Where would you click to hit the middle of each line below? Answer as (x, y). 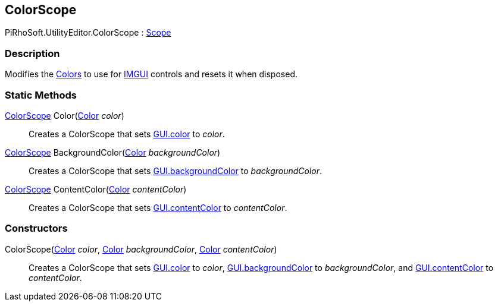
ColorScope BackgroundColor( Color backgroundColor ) (113, 152)
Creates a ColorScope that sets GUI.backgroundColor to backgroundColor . (176, 171)
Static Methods (41, 95)
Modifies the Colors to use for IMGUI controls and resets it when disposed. (151, 74)
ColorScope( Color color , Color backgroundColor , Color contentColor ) (141, 249)
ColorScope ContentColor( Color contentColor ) (96, 189)
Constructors (36, 228)
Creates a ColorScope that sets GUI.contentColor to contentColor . (158, 207)
